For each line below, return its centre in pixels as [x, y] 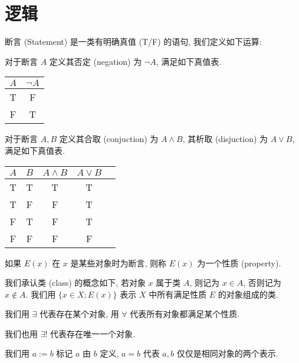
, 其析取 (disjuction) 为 [225, 139]
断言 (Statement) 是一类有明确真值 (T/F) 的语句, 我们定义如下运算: [133, 42]
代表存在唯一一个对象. [93, 333]
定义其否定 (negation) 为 [96, 61]
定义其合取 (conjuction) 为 [109, 139]
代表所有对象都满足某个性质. [185, 314]
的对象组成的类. [248, 294]
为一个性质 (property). [239, 263]
